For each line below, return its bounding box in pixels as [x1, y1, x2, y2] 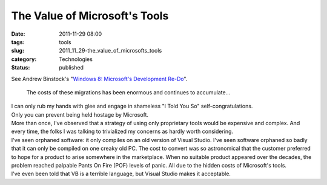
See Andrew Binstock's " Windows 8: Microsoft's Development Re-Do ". [11, 75, 188, 82]
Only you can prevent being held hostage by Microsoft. [11, 111, 148, 118]
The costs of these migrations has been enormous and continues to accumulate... [26, 88, 231, 96]
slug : [11, 47, 24, 54]
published [59, 64, 84, 71]
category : [11, 55, 37, 63]
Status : [11, 64, 30, 71]
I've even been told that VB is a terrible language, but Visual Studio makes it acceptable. [11, 170, 231, 178]
